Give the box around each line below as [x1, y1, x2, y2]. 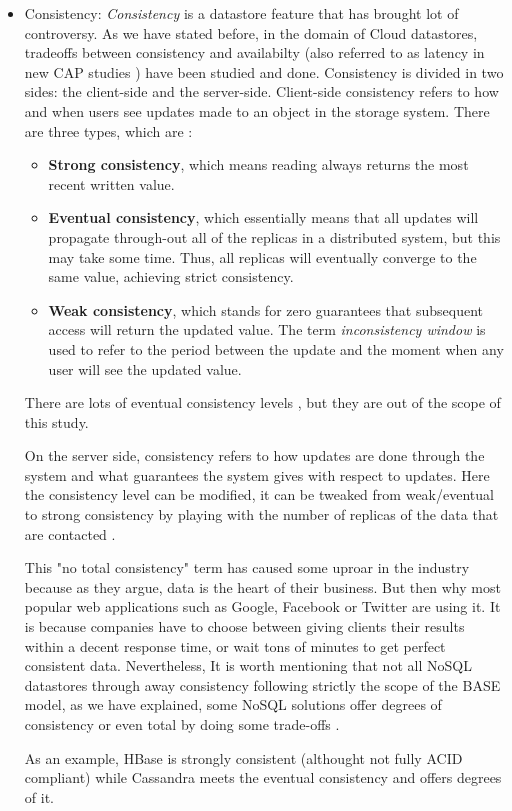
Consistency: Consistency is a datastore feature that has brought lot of [24, 3, 459, 23]
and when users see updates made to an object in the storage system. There [24, 100, 490, 121]
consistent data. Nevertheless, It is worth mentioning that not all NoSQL [24, 655, 472, 676]
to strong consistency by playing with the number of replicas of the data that [24, 504, 499, 525]
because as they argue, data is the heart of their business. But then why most [24, 576, 501, 597]
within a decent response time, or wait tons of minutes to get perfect [24, 635, 446, 656]
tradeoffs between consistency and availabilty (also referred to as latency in [24, 42, 485, 63]
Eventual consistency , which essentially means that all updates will [48, 207, 479, 228]
